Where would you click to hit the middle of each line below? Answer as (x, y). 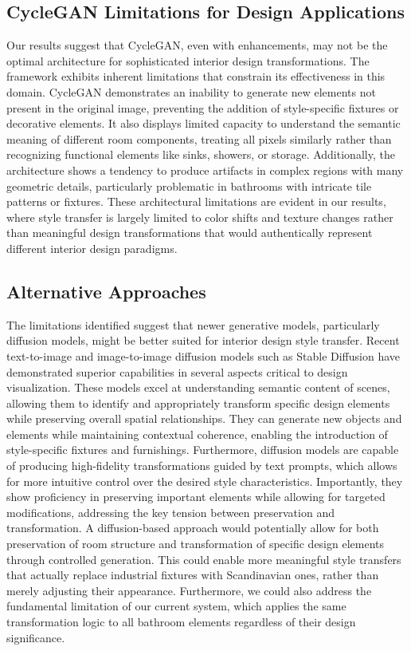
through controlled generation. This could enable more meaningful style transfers (204, 559)
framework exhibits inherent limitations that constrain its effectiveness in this (196, 76)
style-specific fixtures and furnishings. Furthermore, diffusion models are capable (203, 450)
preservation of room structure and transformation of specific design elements (196, 544)
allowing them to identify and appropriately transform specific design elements (198, 402)
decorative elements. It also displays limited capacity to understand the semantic (204, 123)
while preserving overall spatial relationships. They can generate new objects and (204, 418)
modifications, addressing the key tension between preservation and (170, 512)
